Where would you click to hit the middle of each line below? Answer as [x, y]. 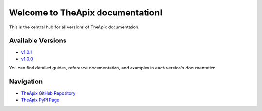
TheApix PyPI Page [40, 100]
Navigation [26, 82]
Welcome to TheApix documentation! [86, 13]
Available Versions [38, 41]
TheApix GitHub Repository [48, 93]
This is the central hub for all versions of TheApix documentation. [74, 27]
